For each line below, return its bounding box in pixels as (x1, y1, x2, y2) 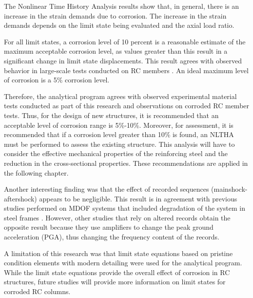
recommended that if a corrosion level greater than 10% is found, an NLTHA (4, 129, 234, 139)
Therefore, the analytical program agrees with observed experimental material (4, 91, 237, 101)
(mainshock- (211, 184, 248, 194)
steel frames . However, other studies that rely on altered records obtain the (4, 212, 231, 222)
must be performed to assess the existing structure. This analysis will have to (4, 139, 235, 149)
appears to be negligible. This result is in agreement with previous (39, 193, 237, 203)
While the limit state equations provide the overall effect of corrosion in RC (4, 267, 230, 277)
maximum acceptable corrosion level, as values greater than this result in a (4, 46, 228, 56)
